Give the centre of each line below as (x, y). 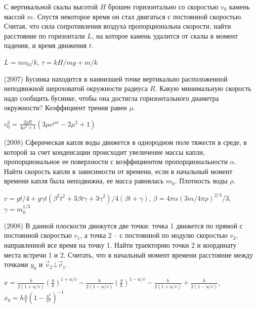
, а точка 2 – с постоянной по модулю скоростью (154, 235)
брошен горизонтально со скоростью (163, 6)
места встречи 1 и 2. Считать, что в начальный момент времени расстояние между (128, 254)
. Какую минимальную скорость (203, 88)
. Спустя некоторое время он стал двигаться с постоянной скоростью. (138, 16)
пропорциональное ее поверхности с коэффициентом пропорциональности (116, 161)
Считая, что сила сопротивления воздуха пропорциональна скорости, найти (118, 26)
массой (14, 16)
